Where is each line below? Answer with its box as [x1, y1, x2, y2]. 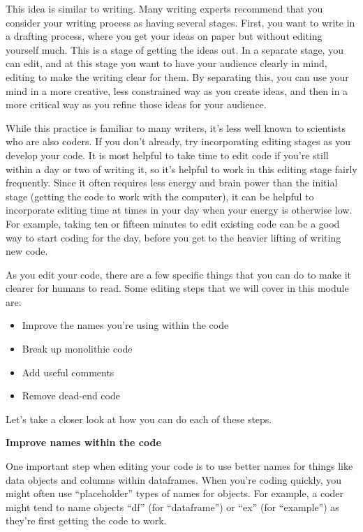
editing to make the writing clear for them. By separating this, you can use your [6, 69, 349, 84]
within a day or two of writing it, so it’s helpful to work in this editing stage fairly [6, 161, 357, 176]
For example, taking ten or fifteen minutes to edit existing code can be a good [6, 216, 340, 230]
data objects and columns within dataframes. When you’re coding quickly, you [6, 472, 342, 487]
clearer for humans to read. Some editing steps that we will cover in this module [6, 281, 349, 295]
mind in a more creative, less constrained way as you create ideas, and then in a [6, 83, 348, 98]
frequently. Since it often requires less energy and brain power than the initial [6, 175, 338, 190]
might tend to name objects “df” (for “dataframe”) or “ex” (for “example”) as [6, 499, 339, 514]
